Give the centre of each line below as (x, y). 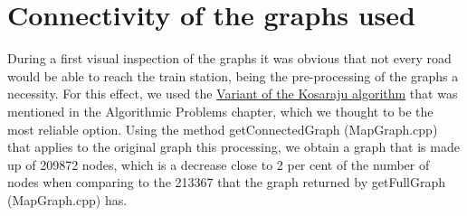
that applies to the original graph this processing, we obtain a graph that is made (233, 147)
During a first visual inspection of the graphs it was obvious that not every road (229, 58)
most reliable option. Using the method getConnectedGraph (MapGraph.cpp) (223, 129)
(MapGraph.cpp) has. (67, 199)
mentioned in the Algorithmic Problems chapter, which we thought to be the (220, 111)
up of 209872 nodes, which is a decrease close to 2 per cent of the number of (219, 164)
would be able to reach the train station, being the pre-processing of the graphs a (233, 75)
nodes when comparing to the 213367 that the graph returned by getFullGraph (227, 182)
